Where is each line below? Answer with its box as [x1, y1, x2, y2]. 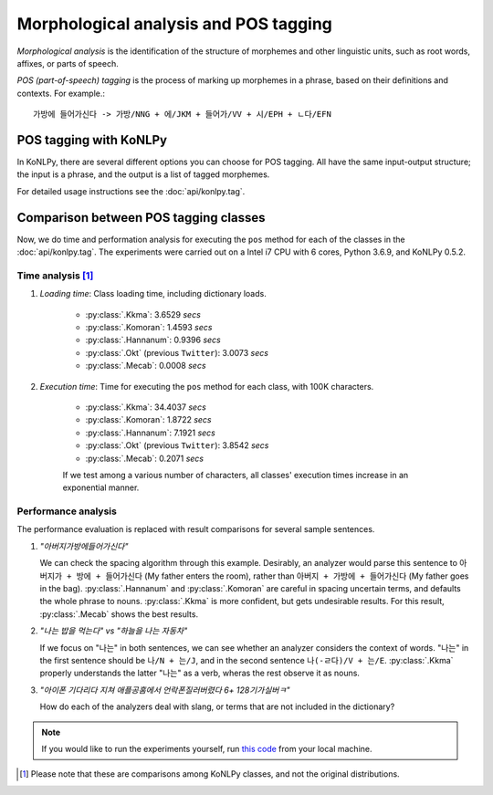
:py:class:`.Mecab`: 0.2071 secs [85, 453, 205, 464]
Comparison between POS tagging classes [16, 210, 266, 225]
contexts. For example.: [16, 88, 105, 99]
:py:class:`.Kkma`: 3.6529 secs [85, 309, 201, 319]
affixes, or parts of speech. [16, 58, 119, 68]
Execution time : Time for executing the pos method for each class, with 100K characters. [39, 381, 374, 392]
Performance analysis [16, 505, 118, 518]
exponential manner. [62, 482, 140, 493]
